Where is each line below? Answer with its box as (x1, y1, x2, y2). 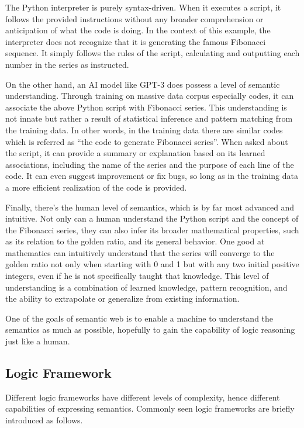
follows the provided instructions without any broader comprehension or (5, 12, 264, 25)
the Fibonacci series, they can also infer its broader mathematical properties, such (5, 223, 299, 236)
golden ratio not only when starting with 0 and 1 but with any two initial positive (5, 258, 299, 270)
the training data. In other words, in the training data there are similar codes (5, 123, 283, 136)
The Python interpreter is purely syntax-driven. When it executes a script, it (5, 1, 281, 13)
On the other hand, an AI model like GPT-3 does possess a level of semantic (5, 78, 280, 90)
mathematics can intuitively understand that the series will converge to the (5, 246, 275, 258)
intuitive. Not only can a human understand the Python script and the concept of (5, 212, 299, 225)
